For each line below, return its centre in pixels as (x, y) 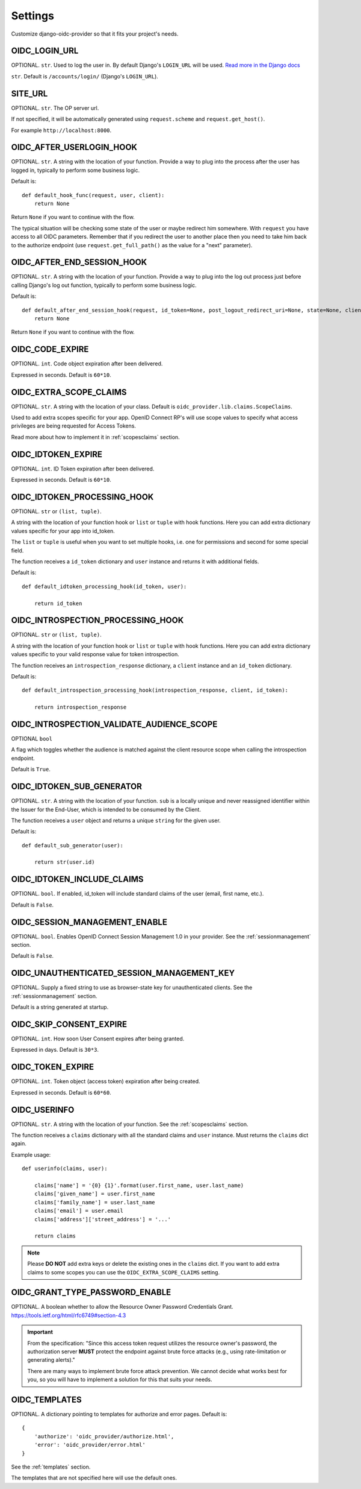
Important (40, 1332)
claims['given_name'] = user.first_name (95, 1194)
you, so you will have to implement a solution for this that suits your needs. (120, 1380)
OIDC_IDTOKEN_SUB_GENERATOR (77, 787)
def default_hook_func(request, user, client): (93, 195)
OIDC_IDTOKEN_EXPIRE (57, 454)
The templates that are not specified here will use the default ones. (94, 1478)
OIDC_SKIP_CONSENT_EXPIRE (69, 1024)
